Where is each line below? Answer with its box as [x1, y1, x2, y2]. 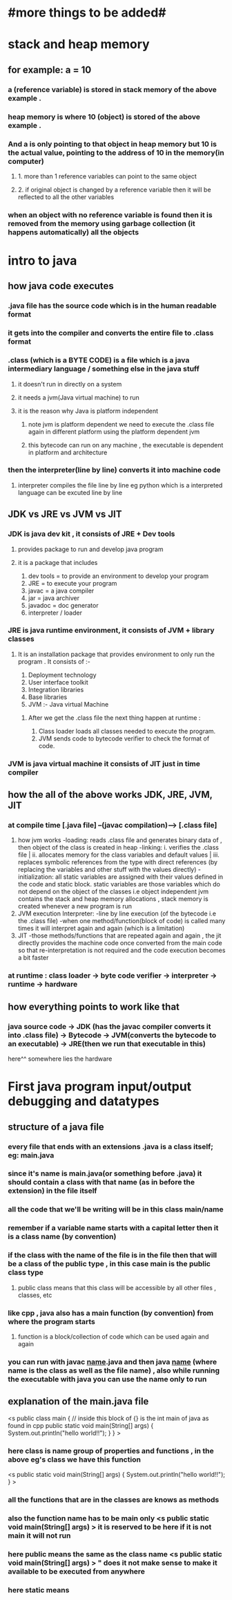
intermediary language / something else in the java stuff [8, 364, 200, 374]
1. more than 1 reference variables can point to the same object [17, 171, 197, 180]
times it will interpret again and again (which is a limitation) [17, 924, 185, 933]
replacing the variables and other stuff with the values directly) [17, 866, 197, 874]
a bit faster [17, 954, 49, 962]
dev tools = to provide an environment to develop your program [28, 572, 209, 580]
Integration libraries [28, 685, 84, 694]
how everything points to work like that [8, 1001, 180, 1012]
